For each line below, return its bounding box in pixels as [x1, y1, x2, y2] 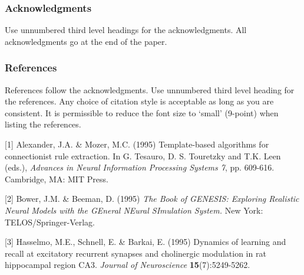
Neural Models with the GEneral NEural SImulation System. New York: [5, 204, 263, 216]
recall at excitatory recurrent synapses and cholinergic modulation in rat [5, 247, 266, 259]
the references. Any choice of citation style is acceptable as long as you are [5, 95, 274, 107]
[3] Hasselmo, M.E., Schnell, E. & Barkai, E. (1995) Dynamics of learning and [5, 235, 286, 248]
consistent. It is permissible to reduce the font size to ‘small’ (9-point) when [5, 106, 279, 119]
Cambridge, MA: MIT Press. [5, 172, 108, 185]
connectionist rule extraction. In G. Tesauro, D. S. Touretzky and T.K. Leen [5, 149, 281, 162]
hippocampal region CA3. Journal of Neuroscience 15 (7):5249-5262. [5, 258, 250, 271]
